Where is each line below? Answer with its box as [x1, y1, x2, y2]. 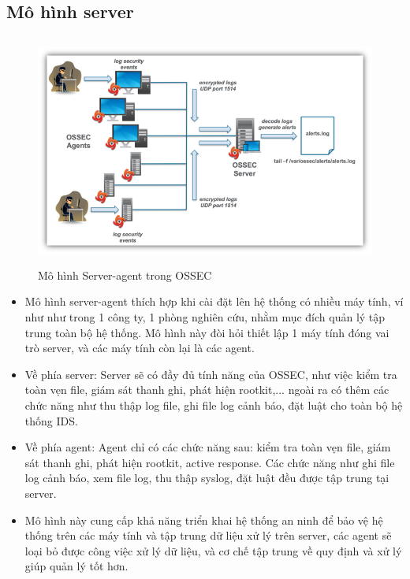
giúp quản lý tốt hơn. [24, 558, 129, 574]
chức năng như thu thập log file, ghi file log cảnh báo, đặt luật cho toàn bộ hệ [24, 396, 403, 413]
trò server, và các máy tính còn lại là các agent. [24, 340, 255, 356]
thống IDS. [24, 412, 78, 429]
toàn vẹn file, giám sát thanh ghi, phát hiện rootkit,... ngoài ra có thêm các [24, 381, 389, 398]
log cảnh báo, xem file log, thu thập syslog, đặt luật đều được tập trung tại [24, 470, 389, 486]
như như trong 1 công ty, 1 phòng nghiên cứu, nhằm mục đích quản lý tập [24, 308, 386, 325]
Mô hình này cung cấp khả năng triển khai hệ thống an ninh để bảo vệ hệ [24, 511, 383, 528]
